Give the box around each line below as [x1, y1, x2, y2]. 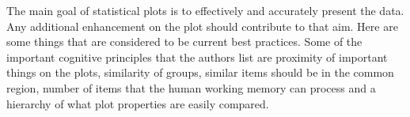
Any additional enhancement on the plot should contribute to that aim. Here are [6, 17, 398, 34]
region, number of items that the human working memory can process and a [6, 79, 376, 96]
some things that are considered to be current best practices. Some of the [6, 33, 363, 50]
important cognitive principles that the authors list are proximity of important [6, 48, 388, 65]
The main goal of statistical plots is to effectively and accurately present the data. [6, 2, 404, 18]
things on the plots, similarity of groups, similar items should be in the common [6, 64, 394, 81]
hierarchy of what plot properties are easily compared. [6, 95, 269, 111]
